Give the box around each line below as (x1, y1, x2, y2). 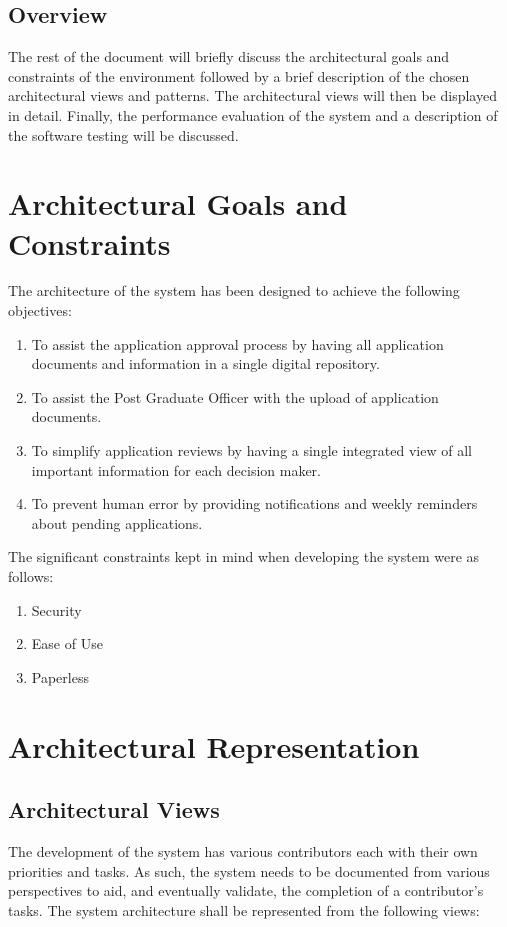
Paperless (31, 666, 89, 687)
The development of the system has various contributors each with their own (8, 840, 478, 861)
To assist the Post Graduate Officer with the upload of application (31, 386, 439, 407)
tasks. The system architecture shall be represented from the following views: (8, 899, 480, 920)
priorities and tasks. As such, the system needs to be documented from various (8, 860, 490, 881)
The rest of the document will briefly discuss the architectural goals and (8, 46, 450, 67)
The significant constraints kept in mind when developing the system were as (8, 546, 480, 567)
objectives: (8, 300, 72, 321)
